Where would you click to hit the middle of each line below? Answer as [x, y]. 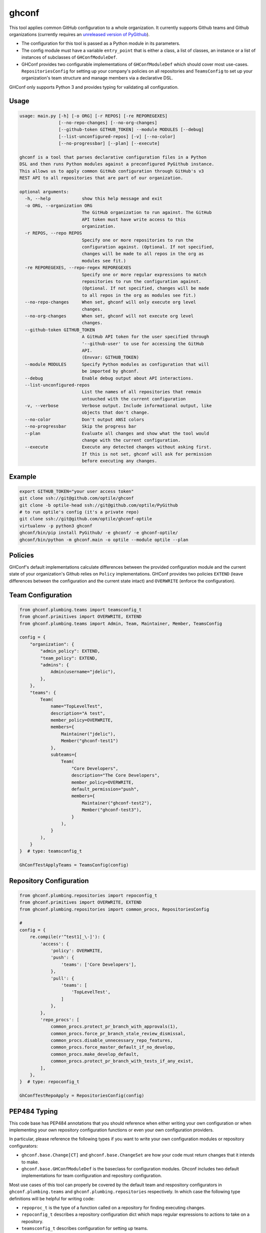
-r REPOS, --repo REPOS [53, 233]
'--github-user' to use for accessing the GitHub [143, 344]
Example [23, 477]
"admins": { [54, 665]
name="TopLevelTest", [77, 706]
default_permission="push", [105, 789]
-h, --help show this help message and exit [94, 199]
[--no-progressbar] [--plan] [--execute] [109, 144]
